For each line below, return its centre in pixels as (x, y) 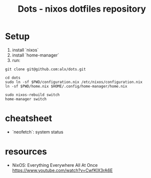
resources (26, 152)
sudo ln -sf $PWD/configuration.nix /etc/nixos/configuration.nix (74, 82)
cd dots (13, 78)
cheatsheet (28, 119)
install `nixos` (25, 50)
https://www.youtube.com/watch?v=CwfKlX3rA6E (62, 170)
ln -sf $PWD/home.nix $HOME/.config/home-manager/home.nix (66, 86)
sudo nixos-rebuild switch (32, 95)
